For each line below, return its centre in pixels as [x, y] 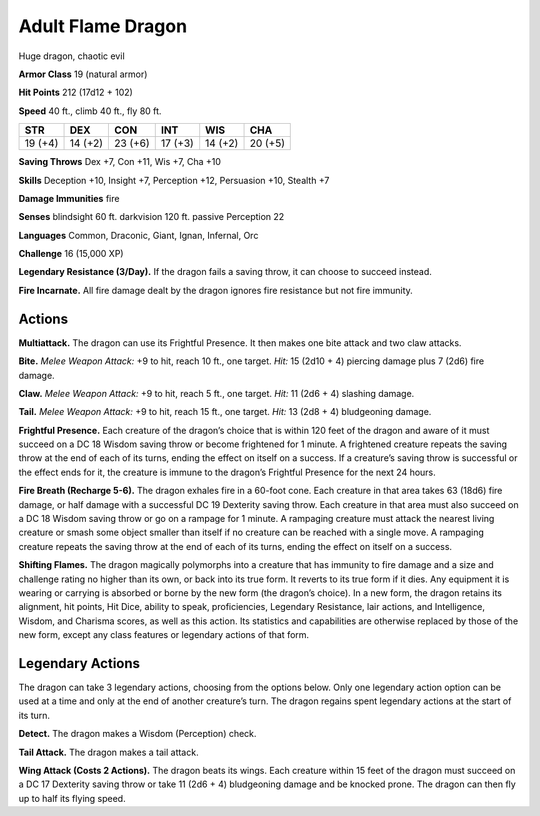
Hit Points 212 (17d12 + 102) [76, 92]
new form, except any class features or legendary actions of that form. [164, 635]
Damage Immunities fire [69, 198]
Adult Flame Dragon [103, 26]
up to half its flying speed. [72, 798]
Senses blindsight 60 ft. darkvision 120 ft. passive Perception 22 [151, 217]
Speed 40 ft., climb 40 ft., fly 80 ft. [90, 111]
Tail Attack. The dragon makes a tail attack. [108, 752]
